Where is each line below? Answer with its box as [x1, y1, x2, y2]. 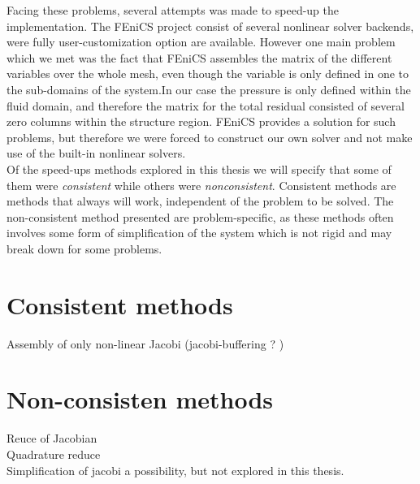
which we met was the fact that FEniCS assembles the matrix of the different [6, 49, 392, 66]
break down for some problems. [6, 240, 162, 257]
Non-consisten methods [6, 382, 274, 416]
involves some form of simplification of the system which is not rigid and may [6, 224, 392, 241]
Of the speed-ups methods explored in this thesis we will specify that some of [6, 160, 392, 177]
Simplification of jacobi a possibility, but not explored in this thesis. [6, 461, 344, 478]
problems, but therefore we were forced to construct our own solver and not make [6, 128, 413, 145]
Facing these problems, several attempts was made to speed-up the [6, 2, 340, 18]
